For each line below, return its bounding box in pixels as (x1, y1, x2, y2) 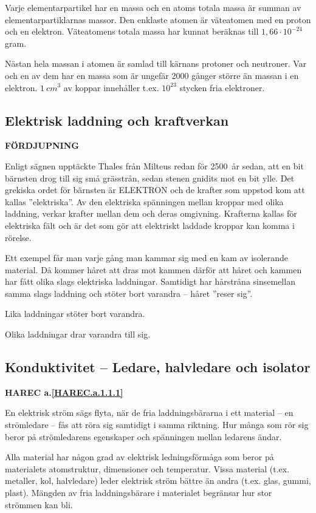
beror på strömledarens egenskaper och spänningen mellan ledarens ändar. (5, 430, 282, 443)
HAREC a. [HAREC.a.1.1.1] (5, 386, 123, 398)
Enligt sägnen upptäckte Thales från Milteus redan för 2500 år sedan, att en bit (5, 159, 304, 172)
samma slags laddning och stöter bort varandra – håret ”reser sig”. (5, 287, 253, 299)
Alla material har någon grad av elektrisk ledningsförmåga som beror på (5, 450, 274, 463)
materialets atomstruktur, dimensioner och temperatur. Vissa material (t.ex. (5, 462, 290, 475)
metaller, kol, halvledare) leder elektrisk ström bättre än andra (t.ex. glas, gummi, (5, 474, 311, 487)
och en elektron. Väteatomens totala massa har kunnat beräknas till (5, 25, 259, 38)
